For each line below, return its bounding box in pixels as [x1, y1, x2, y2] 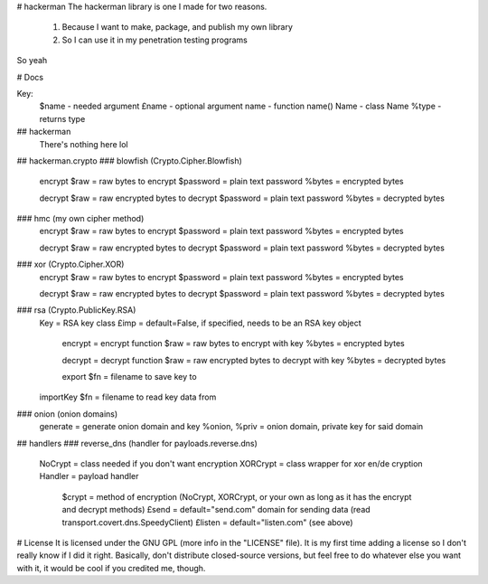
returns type [39, 113, 86, 124]
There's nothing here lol [39, 138, 128, 149]
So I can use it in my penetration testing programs [61, 34, 248, 45]
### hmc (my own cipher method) [16, 213, 145, 224]
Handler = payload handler [39, 471, 139, 482]
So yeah [16, 55, 48, 66]
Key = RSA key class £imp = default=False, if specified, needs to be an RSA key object [39, 317, 361, 328]
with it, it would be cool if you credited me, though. [16, 562, 206, 573]
